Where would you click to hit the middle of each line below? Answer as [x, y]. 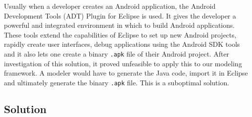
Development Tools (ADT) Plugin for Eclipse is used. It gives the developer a [120, 15]
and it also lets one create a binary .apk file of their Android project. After [117, 53]
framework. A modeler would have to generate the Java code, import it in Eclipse [126, 73]
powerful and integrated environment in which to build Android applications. [119, 25]
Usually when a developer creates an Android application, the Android [110, 6]
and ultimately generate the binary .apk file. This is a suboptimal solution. [117, 82]
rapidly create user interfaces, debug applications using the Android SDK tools [122, 44]
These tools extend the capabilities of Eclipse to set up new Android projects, [120, 34]
